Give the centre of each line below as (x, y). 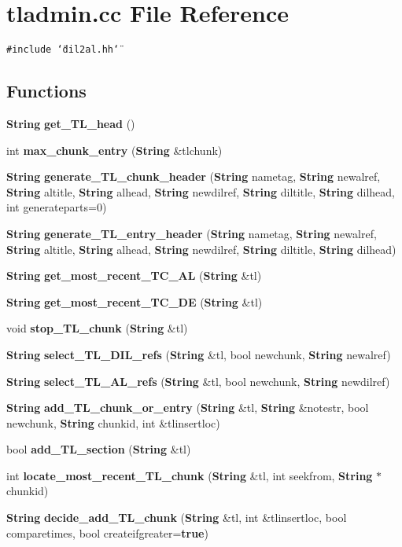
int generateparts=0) (57, 207)
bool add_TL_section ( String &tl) (99, 449)
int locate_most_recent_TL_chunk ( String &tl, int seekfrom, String (190, 475)
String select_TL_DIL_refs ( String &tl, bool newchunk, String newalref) (199, 354)
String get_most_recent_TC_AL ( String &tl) (134, 275)
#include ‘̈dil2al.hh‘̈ (63, 50)
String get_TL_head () (71, 123)
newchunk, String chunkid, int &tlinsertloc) (113, 422)
